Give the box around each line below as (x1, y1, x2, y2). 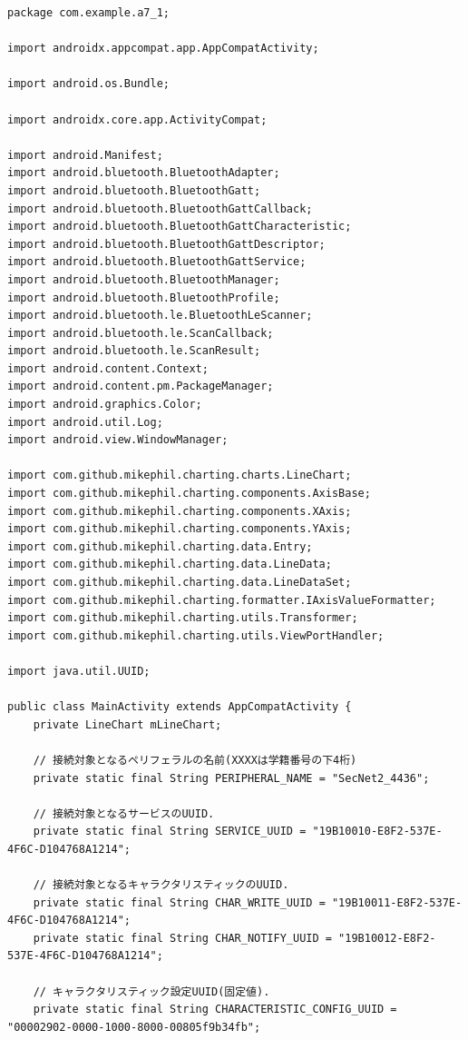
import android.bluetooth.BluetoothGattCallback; (7, 202, 313, 215)
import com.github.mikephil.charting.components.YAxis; (7, 522, 352, 536)
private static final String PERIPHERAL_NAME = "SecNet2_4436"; (33, 771, 430, 785)
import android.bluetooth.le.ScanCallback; (7, 326, 274, 340)
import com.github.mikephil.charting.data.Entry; (7, 540, 313, 553)
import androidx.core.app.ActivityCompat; (7, 113, 268, 126)
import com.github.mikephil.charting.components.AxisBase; (7, 487, 371, 500)
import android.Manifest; (7, 148, 163, 162)
